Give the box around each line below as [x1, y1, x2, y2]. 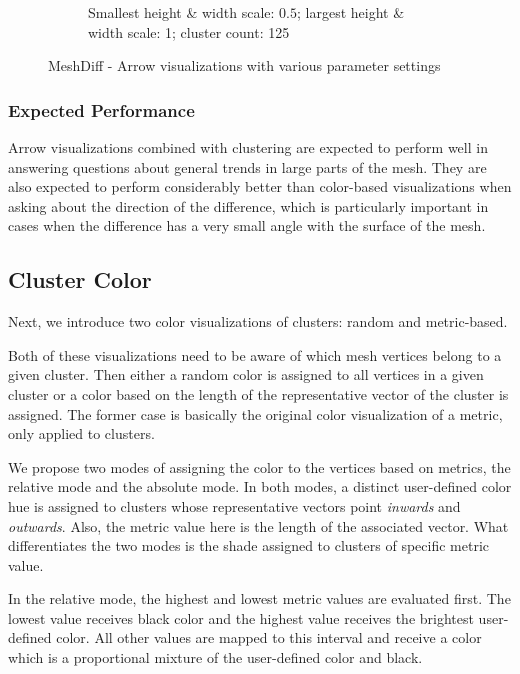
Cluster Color [8, 264, 152, 295]
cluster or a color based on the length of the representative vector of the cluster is [8, 383, 509, 404]
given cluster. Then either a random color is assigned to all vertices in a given [8, 364, 484, 385]
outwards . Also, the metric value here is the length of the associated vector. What [8, 515, 509, 536]
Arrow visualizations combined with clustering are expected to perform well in [8, 137, 488, 157]
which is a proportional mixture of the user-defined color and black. [8, 647, 423, 668]
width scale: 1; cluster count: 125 [88, 21, 290, 42]
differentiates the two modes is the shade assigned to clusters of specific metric [8, 535, 489, 556]
